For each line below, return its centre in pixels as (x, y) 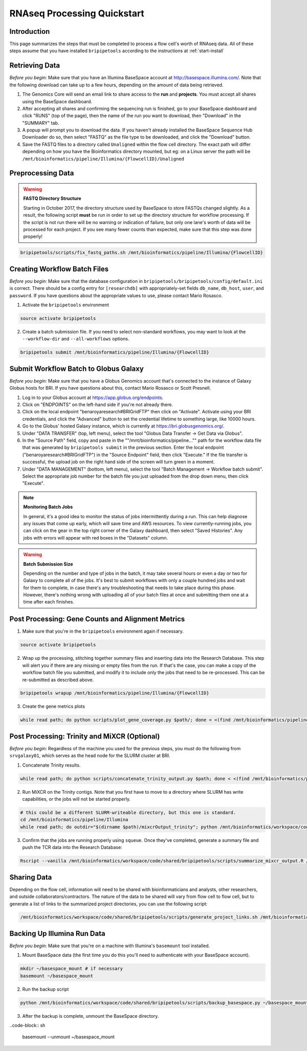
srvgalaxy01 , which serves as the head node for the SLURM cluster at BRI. (90, 756)
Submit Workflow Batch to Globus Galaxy (77, 368)
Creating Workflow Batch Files (59, 269)
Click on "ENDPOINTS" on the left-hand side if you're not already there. (98, 405)
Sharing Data (31, 877)
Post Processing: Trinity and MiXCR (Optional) (85, 736)
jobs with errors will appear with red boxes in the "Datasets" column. (96, 538)
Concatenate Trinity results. (51, 765)
